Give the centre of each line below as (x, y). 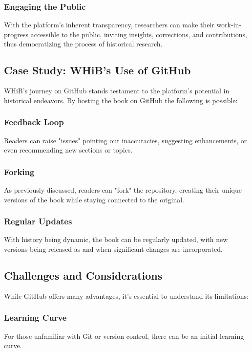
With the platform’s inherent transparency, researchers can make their (109, 25)
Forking (19, 171)
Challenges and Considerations (83, 275)
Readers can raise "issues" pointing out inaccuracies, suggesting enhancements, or (126, 140)
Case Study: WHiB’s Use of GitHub (97, 70)
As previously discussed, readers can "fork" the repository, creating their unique (123, 190)
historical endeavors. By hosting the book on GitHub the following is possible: (121, 100)
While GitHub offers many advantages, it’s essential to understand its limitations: (126, 296)
